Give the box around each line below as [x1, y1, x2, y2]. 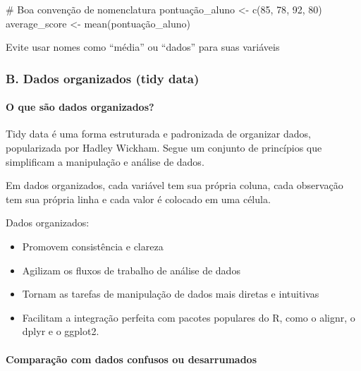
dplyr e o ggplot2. [22, 324, 99, 339]
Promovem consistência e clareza [22, 238, 164, 253]
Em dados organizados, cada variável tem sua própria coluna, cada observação [6, 178, 343, 193]
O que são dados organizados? [6, 99, 154, 114]
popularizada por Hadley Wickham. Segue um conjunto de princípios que [6, 140, 322, 155]
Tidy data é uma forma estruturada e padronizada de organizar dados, [6, 126, 311, 141]
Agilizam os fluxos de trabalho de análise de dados [22, 262, 240, 277]
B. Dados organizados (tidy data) [6, 69, 200, 87]
